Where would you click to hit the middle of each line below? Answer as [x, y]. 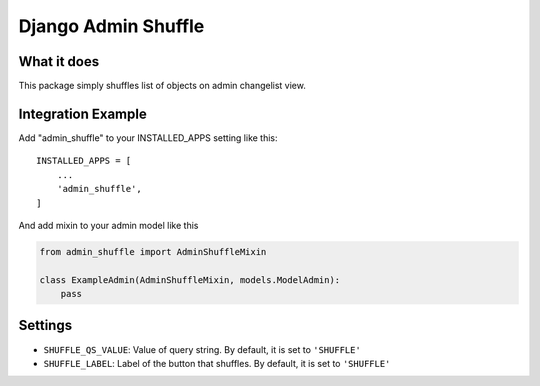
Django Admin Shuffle [111, 26]
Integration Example [82, 113]
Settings [45, 325]
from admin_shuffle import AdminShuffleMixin [153, 251]
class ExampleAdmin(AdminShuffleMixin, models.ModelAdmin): [190, 279]
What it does [59, 61]
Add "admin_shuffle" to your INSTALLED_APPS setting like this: [148, 137]
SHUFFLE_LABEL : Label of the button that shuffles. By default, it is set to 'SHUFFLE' [217, 363]
